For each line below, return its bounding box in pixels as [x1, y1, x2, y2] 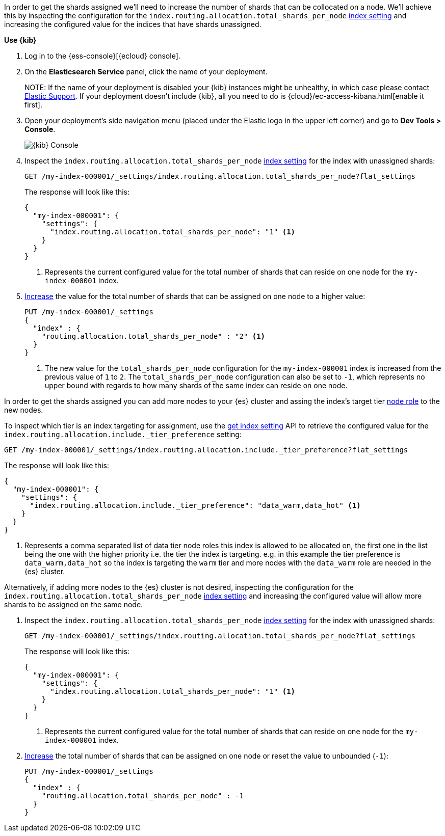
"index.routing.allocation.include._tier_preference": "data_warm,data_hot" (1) [30, 501, 361, 509]
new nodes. [4, 406, 43, 414]
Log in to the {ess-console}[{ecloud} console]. [24, 51, 180, 60]
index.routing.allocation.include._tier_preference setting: [4, 430, 242, 439]
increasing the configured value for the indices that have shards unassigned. [4, 20, 261, 29]
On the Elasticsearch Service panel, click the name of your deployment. [24, 67, 268, 76]
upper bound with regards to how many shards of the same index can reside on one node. [45, 381, 348, 390]
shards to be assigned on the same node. [4, 600, 143, 609]
